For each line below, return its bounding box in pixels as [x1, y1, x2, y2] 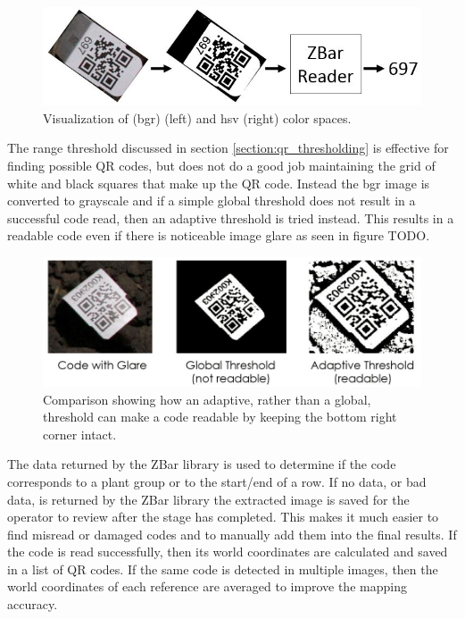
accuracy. [7, 595, 58, 614]
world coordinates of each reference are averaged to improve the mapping [7, 577, 407, 596]
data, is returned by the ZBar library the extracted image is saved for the [7, 489, 410, 508]
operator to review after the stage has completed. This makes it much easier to [7, 507, 439, 526]
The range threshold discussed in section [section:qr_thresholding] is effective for [7, 138, 449, 157]
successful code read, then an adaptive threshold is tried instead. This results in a [7, 208, 454, 227]
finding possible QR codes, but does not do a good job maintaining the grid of [7, 156, 436, 175]
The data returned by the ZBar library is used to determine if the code [7, 455, 396, 473]
